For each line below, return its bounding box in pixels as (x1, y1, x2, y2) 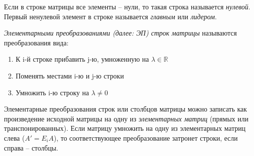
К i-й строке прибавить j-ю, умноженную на (15, 54, 149, 64)
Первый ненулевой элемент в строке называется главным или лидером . (4, 11, 217, 21)
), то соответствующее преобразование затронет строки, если (53, 132, 238, 143)
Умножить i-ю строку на (15, 87, 89, 97)
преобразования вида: (4, 37, 69, 47)
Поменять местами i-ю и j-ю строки (15, 70, 124, 80)
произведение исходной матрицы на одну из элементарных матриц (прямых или (4, 113, 249, 123)
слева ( (4, 132, 25, 143)
